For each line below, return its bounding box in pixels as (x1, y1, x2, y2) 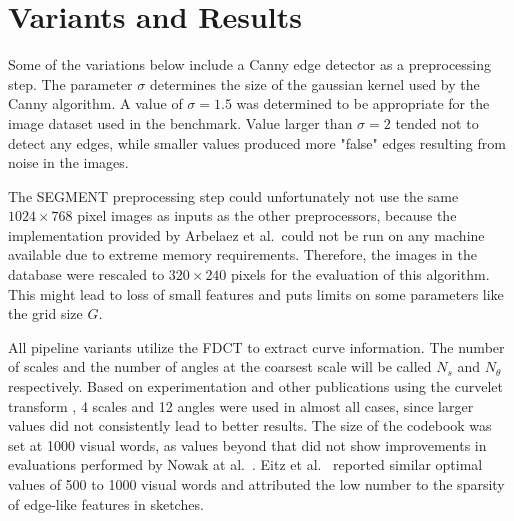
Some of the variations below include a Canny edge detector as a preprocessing (8, 54, 492, 75)
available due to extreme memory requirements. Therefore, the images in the (8, 244, 477, 265)
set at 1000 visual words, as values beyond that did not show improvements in (8, 434, 487, 455)
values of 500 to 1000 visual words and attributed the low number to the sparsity (8, 474, 505, 494)
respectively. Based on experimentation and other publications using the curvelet (8, 376, 503, 397)
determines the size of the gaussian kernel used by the (149, 73, 480, 94)
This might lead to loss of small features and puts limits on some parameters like (8, 283, 504, 304)
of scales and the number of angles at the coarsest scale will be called (8, 356, 432, 377)
